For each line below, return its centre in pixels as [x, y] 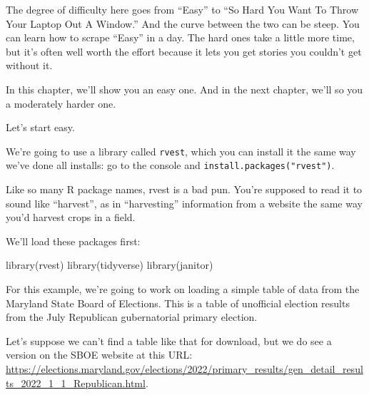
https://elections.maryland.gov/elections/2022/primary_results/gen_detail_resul [184, 369]
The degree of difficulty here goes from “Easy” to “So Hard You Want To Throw [182, 9]
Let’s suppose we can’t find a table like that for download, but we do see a [169, 340]
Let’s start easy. [40, 127]
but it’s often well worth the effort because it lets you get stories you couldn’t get [184, 51]
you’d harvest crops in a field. [71, 217]
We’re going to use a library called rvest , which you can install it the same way [181, 151]
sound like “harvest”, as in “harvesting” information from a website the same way [184, 203]
